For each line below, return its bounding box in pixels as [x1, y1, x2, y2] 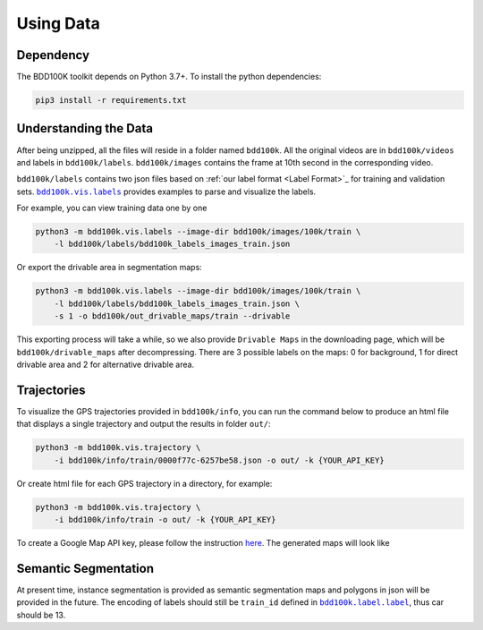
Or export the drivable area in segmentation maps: [16, 262, 203, 273]
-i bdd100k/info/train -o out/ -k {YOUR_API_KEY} [54, 515, 276, 525]
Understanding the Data [16, 121, 154, 136]
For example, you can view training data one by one [16, 202, 208, 214]
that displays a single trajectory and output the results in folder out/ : [16, 419, 272, 430]
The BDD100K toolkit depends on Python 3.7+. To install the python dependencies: [16, 72, 322, 82]
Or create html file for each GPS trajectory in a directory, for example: [16, 478, 273, 489]
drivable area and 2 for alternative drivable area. [16, 359, 195, 370]
